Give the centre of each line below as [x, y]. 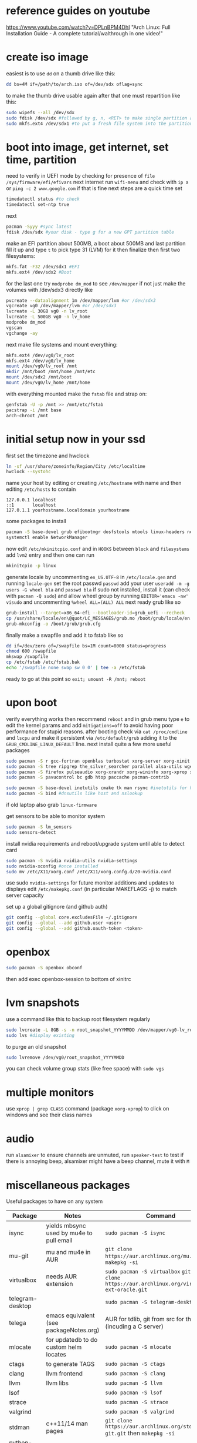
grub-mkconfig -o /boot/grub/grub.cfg [53, 624]
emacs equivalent [70, 1315]
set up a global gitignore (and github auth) [57, 907]
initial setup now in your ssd [76, 439]
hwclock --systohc [28, 472]
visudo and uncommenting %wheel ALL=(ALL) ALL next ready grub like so [94, 602]
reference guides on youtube [78, 11]
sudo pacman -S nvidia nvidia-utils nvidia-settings [72, 860]
